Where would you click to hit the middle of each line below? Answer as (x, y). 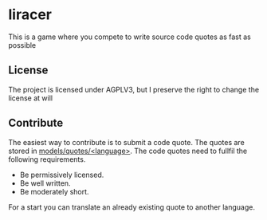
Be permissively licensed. (62, 175)
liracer (30, 15)
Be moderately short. (54, 191)
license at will (31, 98)
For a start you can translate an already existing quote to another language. (132, 207)
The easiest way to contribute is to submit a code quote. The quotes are (126, 142)
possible (22, 45)
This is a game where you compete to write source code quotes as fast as (130, 37)
